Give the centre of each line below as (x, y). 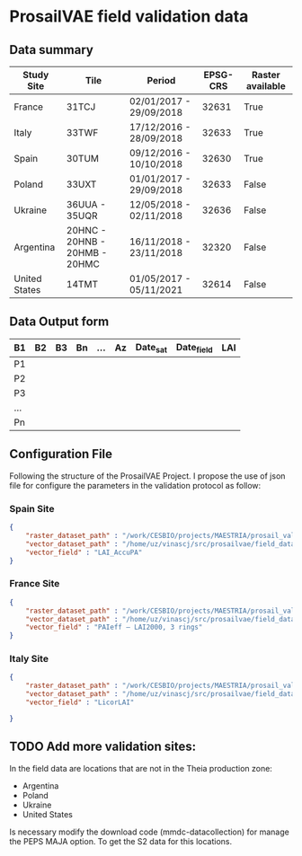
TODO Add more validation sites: (102, 747)
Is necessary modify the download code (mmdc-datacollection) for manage (149, 832)
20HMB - (87, 253)
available (266, 86)
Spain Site (32, 508)
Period (161, 80)
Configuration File (61, 454)
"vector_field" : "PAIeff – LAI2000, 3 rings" (114, 627)
